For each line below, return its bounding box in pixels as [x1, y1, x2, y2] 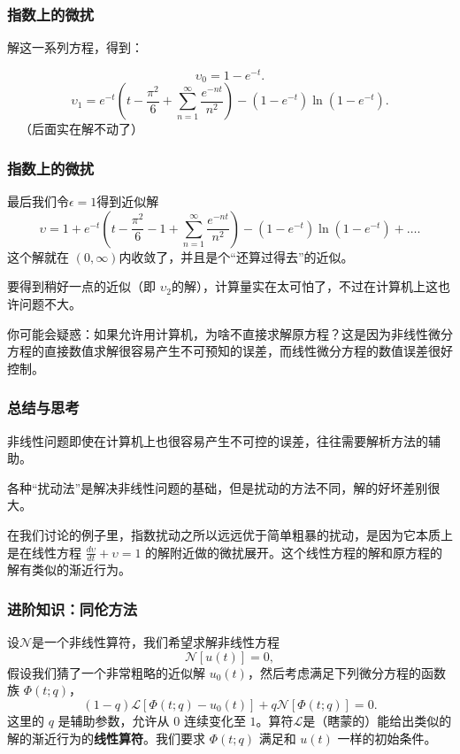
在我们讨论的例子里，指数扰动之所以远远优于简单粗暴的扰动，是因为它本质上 [7, 525, 453, 543]
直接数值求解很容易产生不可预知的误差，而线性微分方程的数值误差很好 [43, 342, 453, 360]
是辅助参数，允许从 [57, 711, 170, 729]
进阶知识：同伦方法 [7, 597, 138, 619]
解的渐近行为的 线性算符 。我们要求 [7, 728, 205, 747]
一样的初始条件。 [337, 728, 437, 747]
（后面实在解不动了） [19, 119, 143, 138]
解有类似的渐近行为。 [7, 560, 131, 579]
